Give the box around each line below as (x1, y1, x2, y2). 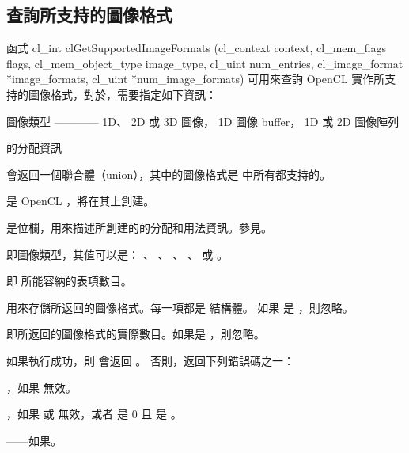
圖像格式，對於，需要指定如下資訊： (28, 86, 217, 102)
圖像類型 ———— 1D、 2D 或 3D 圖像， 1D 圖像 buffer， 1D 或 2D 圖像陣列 (6, 112, 400, 129)
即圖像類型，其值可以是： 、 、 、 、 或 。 (6, 246, 228, 262)
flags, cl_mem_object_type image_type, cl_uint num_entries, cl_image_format (6, 55, 403, 71)
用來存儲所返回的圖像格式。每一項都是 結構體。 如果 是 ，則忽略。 (6, 299, 354, 315)
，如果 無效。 (6, 379, 77, 395)
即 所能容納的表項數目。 (6, 272, 132, 289)
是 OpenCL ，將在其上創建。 (6, 192, 155, 209)
